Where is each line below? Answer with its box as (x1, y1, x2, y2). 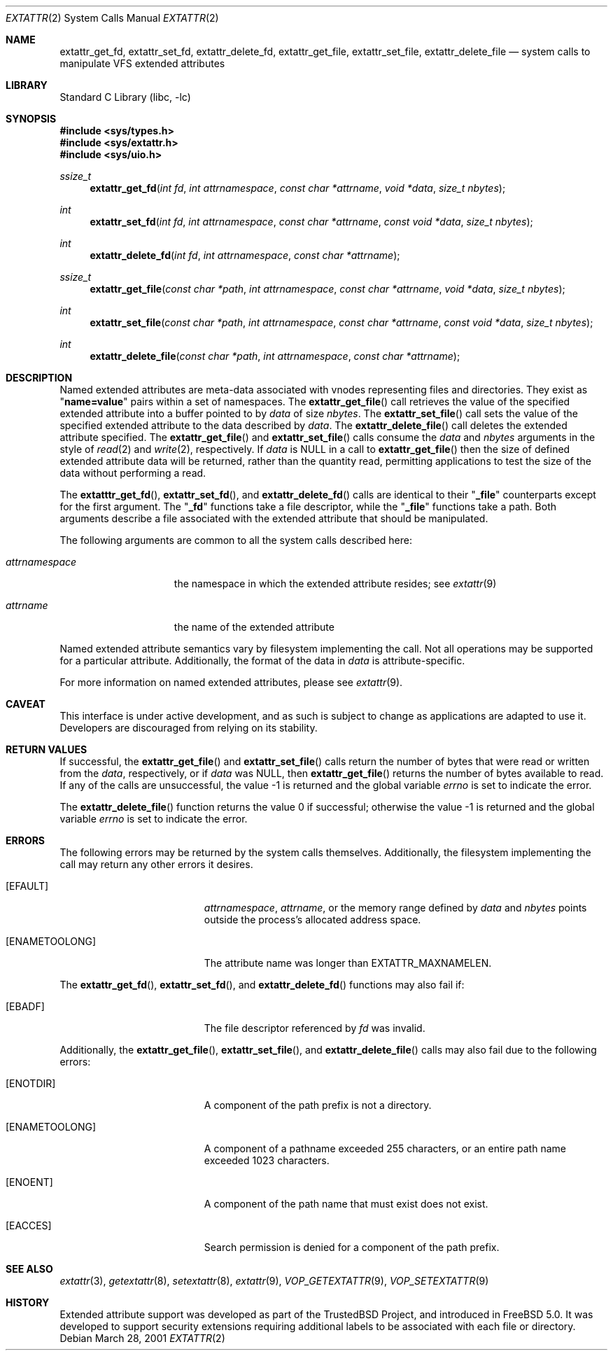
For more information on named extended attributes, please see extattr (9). (59, 676, 403, 688)
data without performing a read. (59, 467, 206, 479)
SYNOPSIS (6, 113, 57, 125)
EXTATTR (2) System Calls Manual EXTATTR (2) (6, 12, 219, 24)
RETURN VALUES (6, 743, 87, 755)
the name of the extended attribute (174, 621, 334, 633)
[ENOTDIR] (6, 1077, 56, 1089)
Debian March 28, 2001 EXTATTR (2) (59, 1332, 225, 1344)
